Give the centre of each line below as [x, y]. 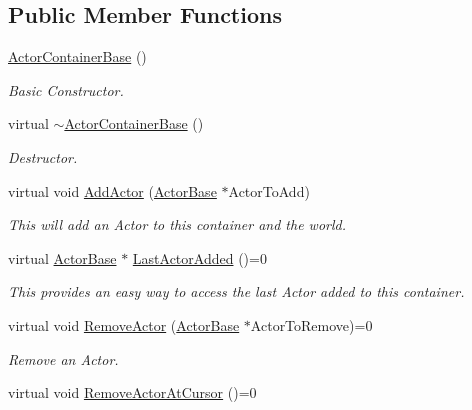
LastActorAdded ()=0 [199, 257]
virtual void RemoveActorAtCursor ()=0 [132, 392]
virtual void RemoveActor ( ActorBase [124, 324]
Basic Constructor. [66, 89]
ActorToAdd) [269, 190]
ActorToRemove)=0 [311, 324]
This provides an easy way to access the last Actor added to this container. [236, 291]
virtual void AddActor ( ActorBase [112, 190]
